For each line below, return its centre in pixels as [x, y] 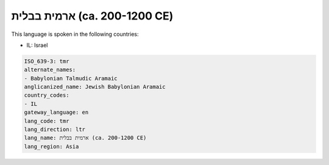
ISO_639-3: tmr [47, 61]
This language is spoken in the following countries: [75, 34]
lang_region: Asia [51, 146]
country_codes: [47, 95]
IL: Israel [37, 45]
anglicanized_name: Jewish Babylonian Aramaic [95, 87]
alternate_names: [50, 70]
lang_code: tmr [47, 121]
